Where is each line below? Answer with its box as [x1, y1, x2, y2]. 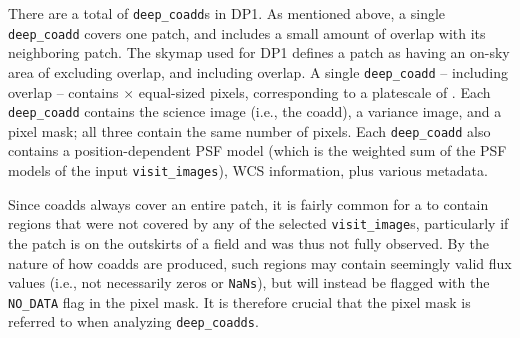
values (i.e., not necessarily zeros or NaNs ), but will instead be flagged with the [8, 272, 490, 293]
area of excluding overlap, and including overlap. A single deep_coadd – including [8, 61, 509, 82]
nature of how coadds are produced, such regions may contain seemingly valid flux [8, 252, 512, 273]
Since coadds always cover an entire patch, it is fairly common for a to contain [8, 193, 489, 214]
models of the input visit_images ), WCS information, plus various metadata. [8, 160, 488, 181]
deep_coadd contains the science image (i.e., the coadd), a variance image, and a [8, 101, 502, 122]
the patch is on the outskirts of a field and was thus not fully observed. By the [8, 232, 490, 253]
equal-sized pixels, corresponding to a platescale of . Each [138, 81, 491, 102]
